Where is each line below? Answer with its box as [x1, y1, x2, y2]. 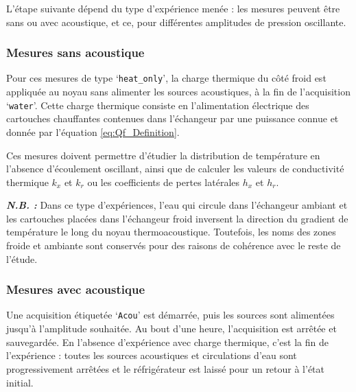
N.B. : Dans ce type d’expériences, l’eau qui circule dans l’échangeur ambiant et [6, 198, 348, 212]
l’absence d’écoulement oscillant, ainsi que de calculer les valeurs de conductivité [6, 161, 344, 176]
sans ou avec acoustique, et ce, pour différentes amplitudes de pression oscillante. [6, 14, 346, 29]
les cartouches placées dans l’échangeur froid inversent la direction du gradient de [6, 211, 348, 225]
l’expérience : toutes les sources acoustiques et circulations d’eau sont [6, 348, 297, 362]
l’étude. [6, 251, 38, 266]
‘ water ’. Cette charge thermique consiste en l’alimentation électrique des [6, 97, 309, 112]
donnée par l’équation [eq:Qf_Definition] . [6, 124, 180, 139]
